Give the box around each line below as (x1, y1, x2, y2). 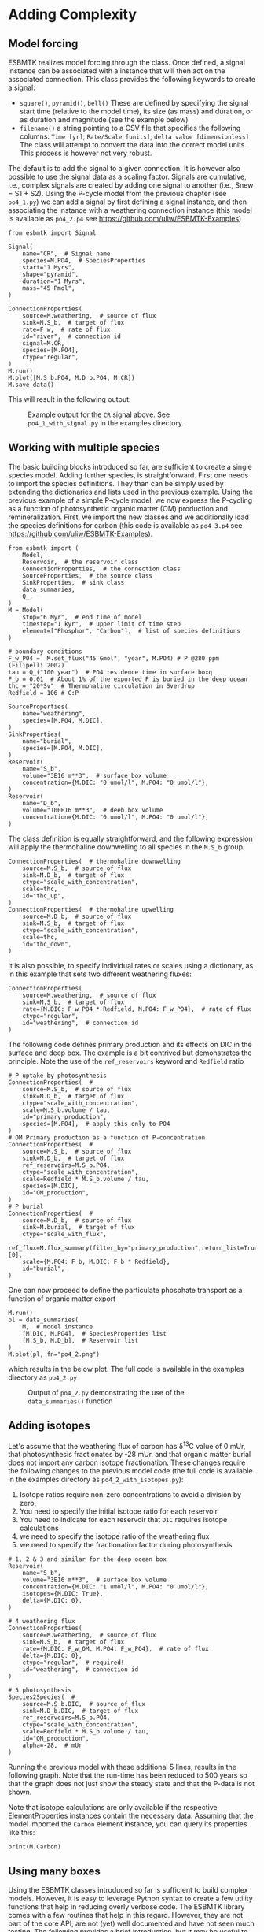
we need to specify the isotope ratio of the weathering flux (19, 1532, 210, 1541)
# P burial (8, 1202, 44, 1210)
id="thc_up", (22, 892, 65, 900)
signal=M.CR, (22, 340, 65, 347)
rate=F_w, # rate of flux (22, 325, 111, 333)
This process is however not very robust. (19, 148, 152, 158)
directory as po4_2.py (8, 1373, 77, 1382)
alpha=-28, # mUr (22, 1741, 82, 1750)
